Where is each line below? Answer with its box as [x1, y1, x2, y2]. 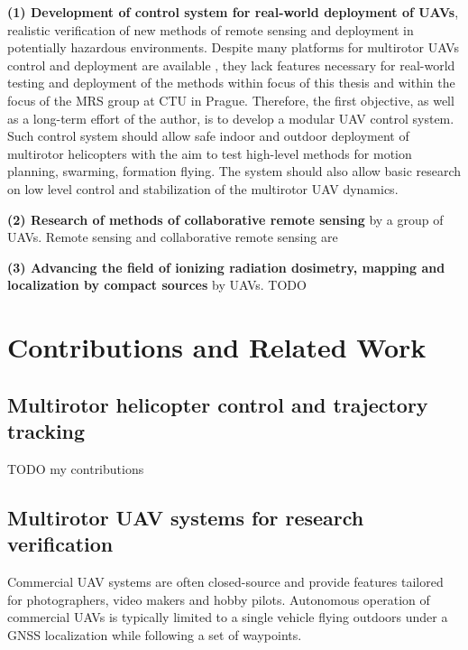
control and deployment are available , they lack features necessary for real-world [7, 55, 455, 74]
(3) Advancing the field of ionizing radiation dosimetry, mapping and [7, 257, 445, 276]
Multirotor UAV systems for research [7, 503, 364, 531]
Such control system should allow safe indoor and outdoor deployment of [7, 126, 409, 145]
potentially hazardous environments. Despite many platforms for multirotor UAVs [7, 38, 459, 57]
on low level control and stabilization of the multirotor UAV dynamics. [7, 179, 399, 198]
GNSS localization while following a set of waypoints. [7, 625, 302, 644]
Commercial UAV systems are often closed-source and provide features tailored [7, 572, 444, 591]
